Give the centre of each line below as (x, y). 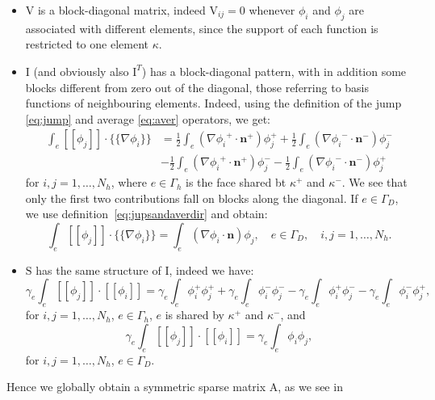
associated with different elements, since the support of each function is (202, 28)
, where (129, 182)
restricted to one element (87, 44)
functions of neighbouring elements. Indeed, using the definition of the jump (213, 103)
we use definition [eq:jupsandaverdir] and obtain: (146, 214)
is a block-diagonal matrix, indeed (121, 10)
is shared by (194, 315)
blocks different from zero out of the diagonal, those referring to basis (197, 87)
